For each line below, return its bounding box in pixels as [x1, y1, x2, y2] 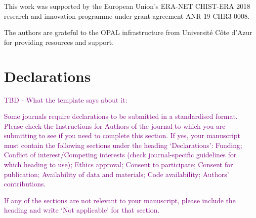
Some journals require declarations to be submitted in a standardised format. [4, 111, 238, 121]
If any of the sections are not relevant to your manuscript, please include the [4, 195, 236, 205]
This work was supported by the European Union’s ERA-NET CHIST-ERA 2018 [4, 1, 251, 11]
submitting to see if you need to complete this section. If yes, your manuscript [4, 130, 241, 141]
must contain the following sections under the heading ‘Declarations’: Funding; [4, 140, 242, 150]
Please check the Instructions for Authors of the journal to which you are [4, 120, 225, 131]
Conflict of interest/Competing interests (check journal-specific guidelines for [4, 149, 237, 160]
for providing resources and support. [4, 36, 114, 47]
